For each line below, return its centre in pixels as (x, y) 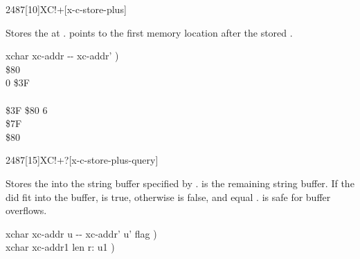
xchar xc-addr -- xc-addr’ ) (62, 56)
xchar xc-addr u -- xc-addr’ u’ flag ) (81, 233)
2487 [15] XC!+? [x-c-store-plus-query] (82, 160)
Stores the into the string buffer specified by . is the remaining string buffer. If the (180, 183)
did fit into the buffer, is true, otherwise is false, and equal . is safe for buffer (168, 196)
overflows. (26, 210)
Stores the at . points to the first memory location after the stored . (149, 32)
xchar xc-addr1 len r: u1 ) (60, 247)
